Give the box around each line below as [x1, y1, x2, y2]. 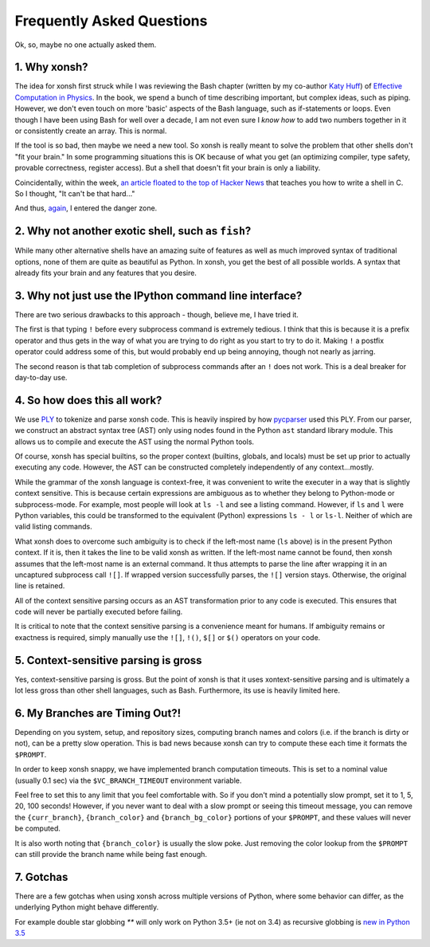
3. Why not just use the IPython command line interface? [14, 289, 303, 302]
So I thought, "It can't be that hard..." [14, 188, 135, 198]
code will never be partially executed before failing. [14, 607, 183, 617]
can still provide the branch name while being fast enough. [14, 849, 207, 859]
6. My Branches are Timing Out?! [14, 706, 182, 720]
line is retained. [14, 581, 65, 591]
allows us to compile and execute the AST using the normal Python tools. [14, 437, 255, 446]
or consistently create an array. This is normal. [14, 126, 167, 136]
